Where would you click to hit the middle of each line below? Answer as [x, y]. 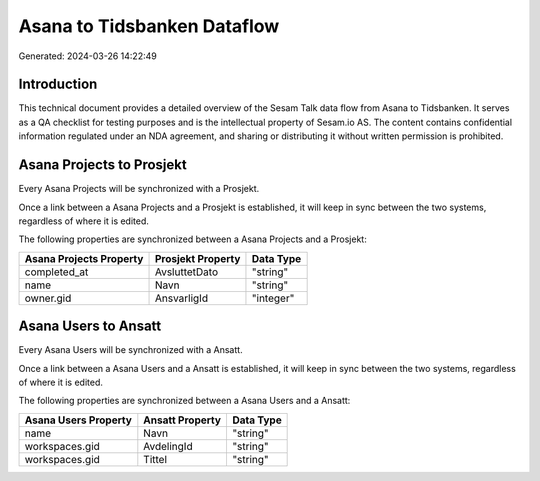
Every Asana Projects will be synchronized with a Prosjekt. [139, 189]
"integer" [273, 298]
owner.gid [48, 298]
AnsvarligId [181, 298]
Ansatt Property [182, 420]
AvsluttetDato [186, 272]
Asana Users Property [78, 420]
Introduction [58, 84]
